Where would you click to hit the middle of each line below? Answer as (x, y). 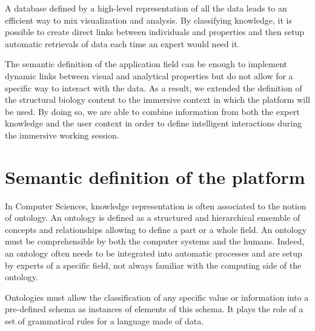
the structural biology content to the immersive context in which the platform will (157, 100)
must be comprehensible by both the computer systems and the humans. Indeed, (155, 241)
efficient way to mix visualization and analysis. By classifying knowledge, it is (148, 20)
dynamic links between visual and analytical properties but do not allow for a (149, 75)
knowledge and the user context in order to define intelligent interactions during (153, 123)
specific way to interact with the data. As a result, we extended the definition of (154, 87)
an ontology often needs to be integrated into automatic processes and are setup (154, 253)
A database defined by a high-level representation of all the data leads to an (146, 8)
